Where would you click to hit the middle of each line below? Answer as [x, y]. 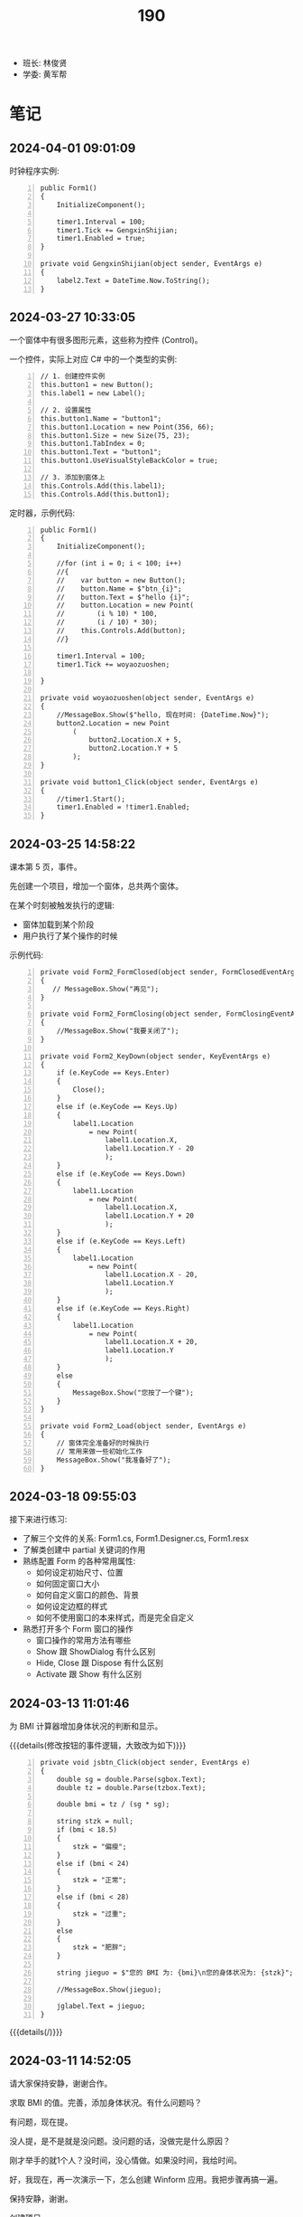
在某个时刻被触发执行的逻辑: [62, 905]
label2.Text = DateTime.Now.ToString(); [133, 280]
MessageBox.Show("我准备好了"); [114, 1460]
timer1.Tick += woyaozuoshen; [113, 664]
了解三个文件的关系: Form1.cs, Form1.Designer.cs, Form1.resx [136, 1539]
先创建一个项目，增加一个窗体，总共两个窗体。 [96, 886]
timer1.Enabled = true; [101, 239]
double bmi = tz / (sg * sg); [113, 1805]
